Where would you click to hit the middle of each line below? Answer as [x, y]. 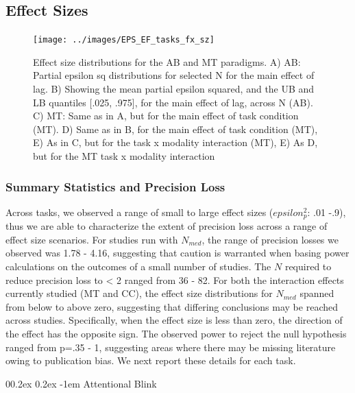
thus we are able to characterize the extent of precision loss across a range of [167, 226]
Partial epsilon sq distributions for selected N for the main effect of [174, 75]
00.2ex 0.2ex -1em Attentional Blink [81, 383]
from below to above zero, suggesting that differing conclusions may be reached [172, 306]
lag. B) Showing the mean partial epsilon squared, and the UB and [174, 89]
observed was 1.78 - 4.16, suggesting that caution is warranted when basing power [177, 253]
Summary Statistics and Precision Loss [115, 186]
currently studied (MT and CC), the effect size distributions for [139, 293]
